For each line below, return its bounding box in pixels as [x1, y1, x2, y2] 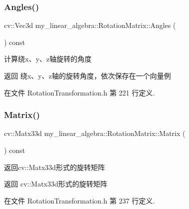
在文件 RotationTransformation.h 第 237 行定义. [4, 195, 155, 205]
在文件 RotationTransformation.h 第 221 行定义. [4, 87, 155, 97]
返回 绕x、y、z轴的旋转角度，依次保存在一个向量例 [4, 70, 171, 80]
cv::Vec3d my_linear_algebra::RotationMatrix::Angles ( [4, 20, 176, 30]
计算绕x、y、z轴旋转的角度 [4, 53, 91, 64]
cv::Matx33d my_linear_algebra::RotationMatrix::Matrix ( [4, 128, 185, 138]
